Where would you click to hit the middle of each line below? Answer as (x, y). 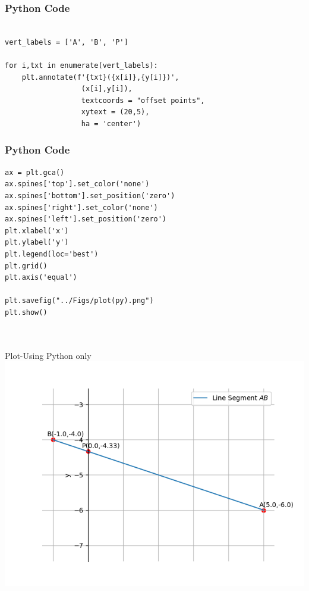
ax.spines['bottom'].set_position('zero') (90, 196)
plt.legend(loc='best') (52, 254)
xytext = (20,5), (115, 112)
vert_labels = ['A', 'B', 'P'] (67, 42)
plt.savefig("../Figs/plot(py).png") (79, 301)
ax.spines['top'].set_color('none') (77, 184)
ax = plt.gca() (35, 172)
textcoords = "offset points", (143, 100)
